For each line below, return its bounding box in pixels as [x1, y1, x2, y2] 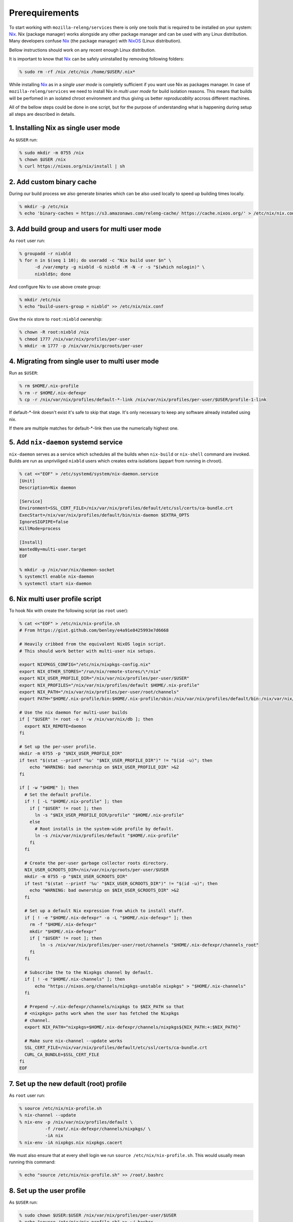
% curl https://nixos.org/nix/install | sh [19, 164, 126, 169]
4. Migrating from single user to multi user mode [9, 357, 159, 366]
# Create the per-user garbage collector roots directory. [24, 860, 169, 866]
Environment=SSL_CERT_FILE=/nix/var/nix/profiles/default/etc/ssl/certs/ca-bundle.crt [19, 505, 233, 511]
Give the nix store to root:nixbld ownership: [9, 316, 103, 322]
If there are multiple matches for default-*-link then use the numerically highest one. [9, 425, 179, 431]
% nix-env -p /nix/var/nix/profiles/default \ [19, 1119, 133, 1125]
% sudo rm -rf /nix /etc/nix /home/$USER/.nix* [19, 69, 135, 75]
